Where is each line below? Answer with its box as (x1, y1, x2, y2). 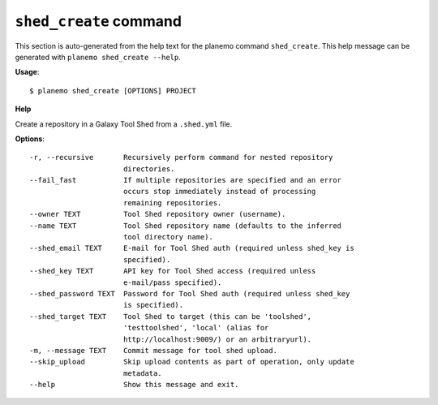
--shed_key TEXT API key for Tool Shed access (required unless (29, 266, 316, 276)
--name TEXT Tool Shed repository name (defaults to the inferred (29, 221, 342, 231)
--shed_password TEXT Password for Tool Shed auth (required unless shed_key (29, 289, 350, 298)
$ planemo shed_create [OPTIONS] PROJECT (29, 86, 196, 95)
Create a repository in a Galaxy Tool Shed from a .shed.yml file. (15, 118, 233, 129)
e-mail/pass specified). (122, 278, 222, 287)
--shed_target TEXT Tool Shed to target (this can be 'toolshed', (29, 312, 312, 321)
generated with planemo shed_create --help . (15, 52, 182, 62)
